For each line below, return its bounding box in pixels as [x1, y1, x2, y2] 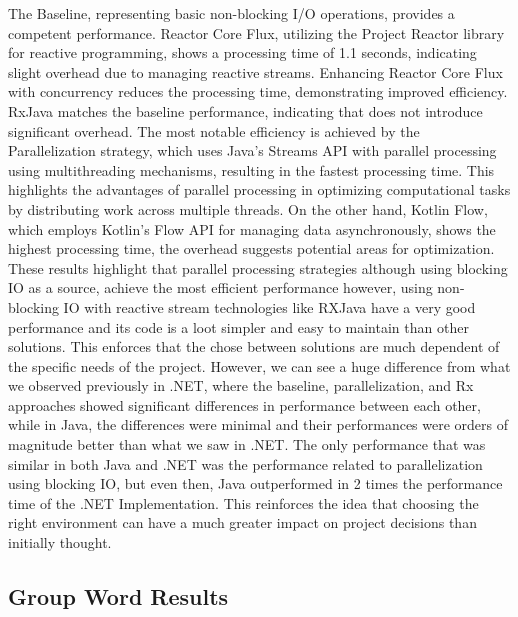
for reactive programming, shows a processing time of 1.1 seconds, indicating [8, 42, 477, 63]
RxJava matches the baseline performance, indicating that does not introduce [8, 100, 483, 121]
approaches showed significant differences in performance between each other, [8, 394, 481, 415]
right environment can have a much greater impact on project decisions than [8, 512, 477, 533]
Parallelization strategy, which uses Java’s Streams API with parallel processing [8, 140, 497, 161]
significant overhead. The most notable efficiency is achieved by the [8, 120, 420, 141]
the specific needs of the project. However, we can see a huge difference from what [8, 355, 511, 376]
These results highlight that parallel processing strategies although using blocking [8, 257, 508, 278]
